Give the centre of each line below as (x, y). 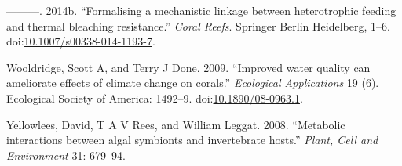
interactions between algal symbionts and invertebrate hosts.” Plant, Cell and (192, 140)
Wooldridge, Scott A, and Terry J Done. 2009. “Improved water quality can (188, 67)
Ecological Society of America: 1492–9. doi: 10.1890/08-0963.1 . (155, 97)
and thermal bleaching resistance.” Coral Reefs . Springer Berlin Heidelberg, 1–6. (198, 25)
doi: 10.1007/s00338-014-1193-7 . (81, 41)
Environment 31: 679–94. (66, 155)
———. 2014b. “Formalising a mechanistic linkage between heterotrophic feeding (201, 10)
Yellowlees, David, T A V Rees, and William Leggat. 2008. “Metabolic (176, 124)
